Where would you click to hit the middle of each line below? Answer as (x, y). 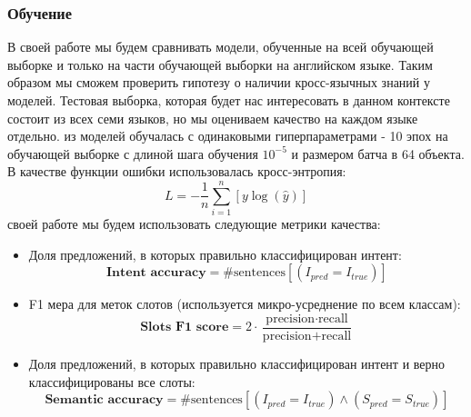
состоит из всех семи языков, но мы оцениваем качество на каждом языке (213, 118)
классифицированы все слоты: (112, 381)
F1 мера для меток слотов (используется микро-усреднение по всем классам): (245, 304)
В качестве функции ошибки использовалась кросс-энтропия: (177, 171)
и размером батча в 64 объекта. (378, 153)
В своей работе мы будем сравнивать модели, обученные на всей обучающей (220, 47)
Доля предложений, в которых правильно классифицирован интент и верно (237, 363)
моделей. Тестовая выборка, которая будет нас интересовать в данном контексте (229, 100)
